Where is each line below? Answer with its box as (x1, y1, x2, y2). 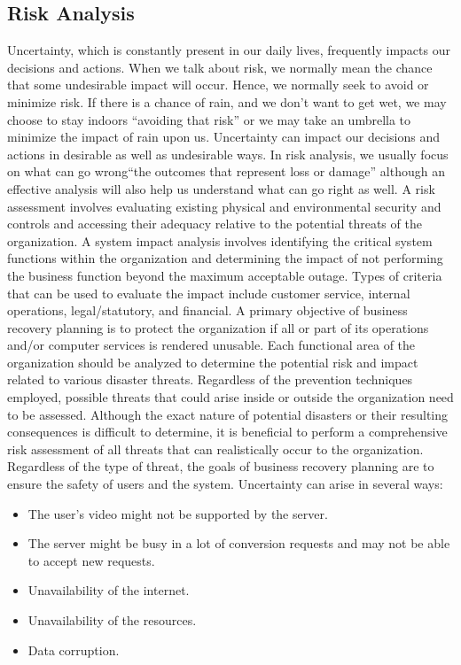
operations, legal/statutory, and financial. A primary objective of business (7, 301, 408, 320)
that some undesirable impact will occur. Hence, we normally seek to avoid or (7, 75, 429, 94)
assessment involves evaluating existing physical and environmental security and (7, 197, 441, 215)
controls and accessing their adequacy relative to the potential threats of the (7, 214, 422, 233)
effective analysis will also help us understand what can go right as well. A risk (7, 179, 435, 197)
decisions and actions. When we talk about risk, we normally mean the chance (7, 58, 433, 76)
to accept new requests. (27, 551, 155, 569)
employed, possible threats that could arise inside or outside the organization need (7, 388, 454, 406)
